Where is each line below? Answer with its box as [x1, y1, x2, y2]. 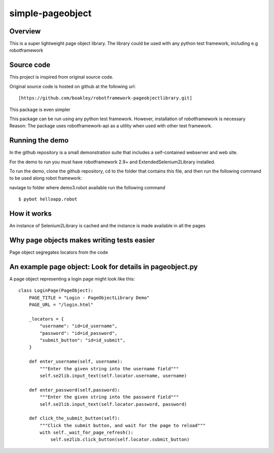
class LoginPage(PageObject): [18, 288, 94, 294]
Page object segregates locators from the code [9, 249, 109, 255]
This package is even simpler [9, 107, 71, 113]
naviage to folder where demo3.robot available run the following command [9, 184, 165, 190]
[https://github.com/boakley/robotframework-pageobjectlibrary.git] [18, 95, 192, 101]
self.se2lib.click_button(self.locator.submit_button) [50, 437, 190, 442]
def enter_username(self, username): [28, 359, 123, 365]
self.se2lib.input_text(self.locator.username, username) [40, 373, 187, 378]
